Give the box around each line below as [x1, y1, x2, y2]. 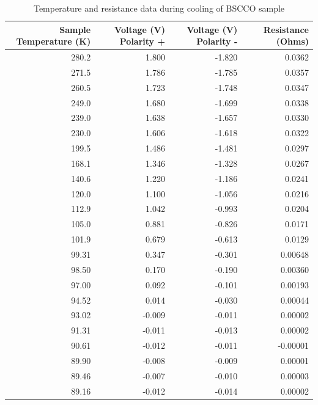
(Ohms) [276, 35, 309, 48]
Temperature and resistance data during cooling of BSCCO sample [33, 2, 285, 14]
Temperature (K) [16, 35, 91, 48]
